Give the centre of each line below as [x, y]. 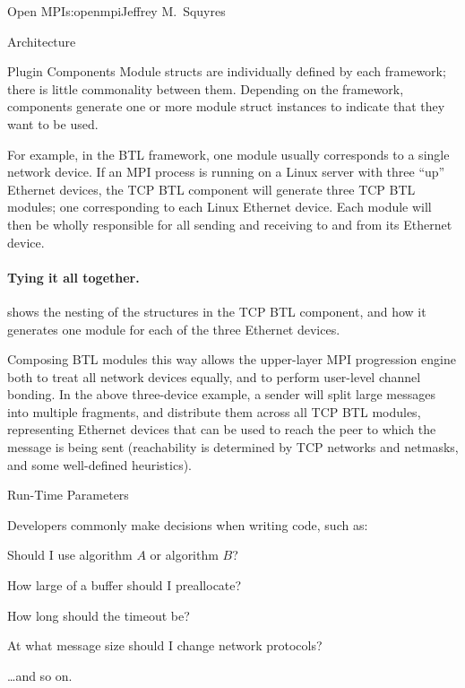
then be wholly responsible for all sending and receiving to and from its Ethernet [230, 224]
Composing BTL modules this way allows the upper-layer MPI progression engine [232, 359]
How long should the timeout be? [99, 615]
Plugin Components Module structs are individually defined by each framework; [227, 71]
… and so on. [40, 675]
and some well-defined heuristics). [99, 464]
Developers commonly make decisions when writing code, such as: [188, 524]
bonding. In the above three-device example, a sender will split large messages [222, 394]
